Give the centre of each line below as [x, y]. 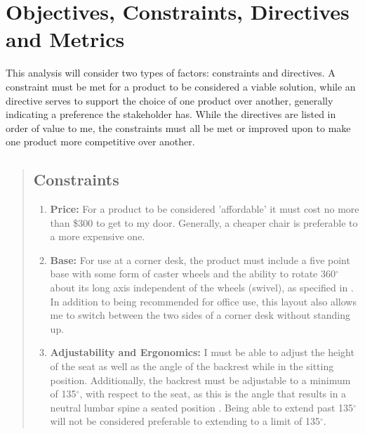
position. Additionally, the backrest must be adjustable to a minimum [200, 380]
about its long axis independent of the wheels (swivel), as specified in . [202, 288]
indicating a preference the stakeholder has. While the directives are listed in [171, 114]
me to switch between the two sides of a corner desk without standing [200, 315]
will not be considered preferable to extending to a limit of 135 [185, 421]
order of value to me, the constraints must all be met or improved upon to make [178, 127]
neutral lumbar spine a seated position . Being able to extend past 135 [202, 407]
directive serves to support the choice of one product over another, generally [170, 100]
